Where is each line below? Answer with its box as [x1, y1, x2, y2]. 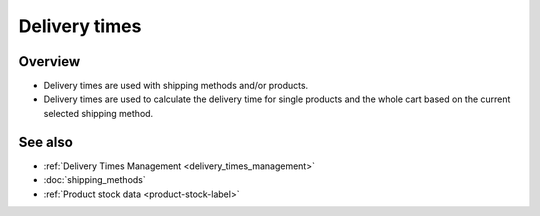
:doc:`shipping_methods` [43, 174, 147, 186]
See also [18, 133, 74, 150]
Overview [18, 53, 81, 70]
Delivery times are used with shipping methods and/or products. [43, 80, 309, 92]
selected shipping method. [43, 107, 154, 119]
